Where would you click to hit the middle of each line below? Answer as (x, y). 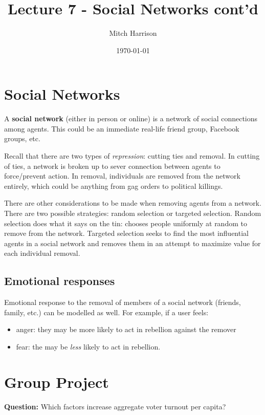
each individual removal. (42, 253)
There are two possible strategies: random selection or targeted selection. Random (133, 213)
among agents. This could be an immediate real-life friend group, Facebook (122, 128)
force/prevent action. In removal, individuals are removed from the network (122, 176)
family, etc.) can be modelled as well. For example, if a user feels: (106, 312)
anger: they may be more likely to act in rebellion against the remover (126, 329)
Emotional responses (60, 281)
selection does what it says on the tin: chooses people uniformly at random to (126, 223)
